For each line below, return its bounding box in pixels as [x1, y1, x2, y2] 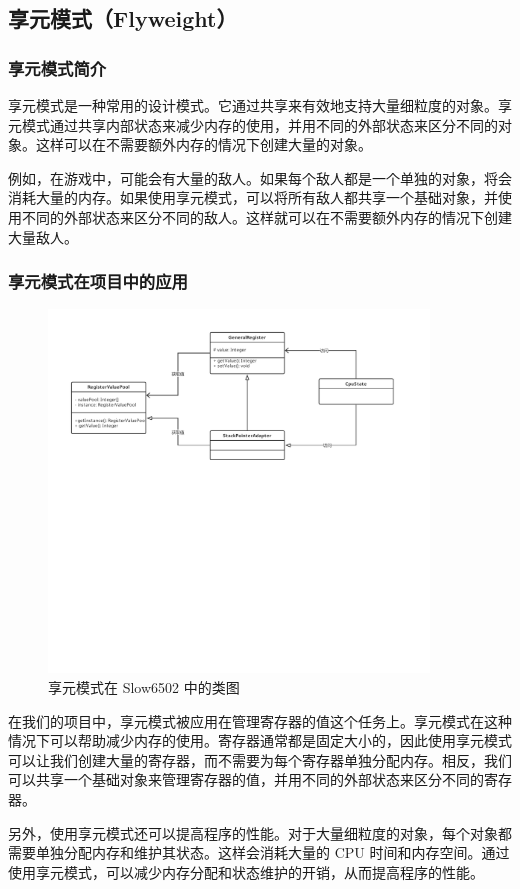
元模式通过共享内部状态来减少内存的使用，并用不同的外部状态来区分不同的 [8, 114, 498, 135]
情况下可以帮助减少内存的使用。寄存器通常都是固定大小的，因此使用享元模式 [8, 730, 512, 751]
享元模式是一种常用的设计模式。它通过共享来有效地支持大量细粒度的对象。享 [8, 95, 512, 115]
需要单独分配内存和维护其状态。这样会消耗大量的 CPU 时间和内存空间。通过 [8, 842, 510, 863]
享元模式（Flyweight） [8, 3, 238, 34]
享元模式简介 [8, 55, 107, 80]
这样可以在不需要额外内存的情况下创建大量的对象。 [35, 134, 372, 155]
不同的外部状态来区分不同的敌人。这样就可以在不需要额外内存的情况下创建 [21, 206, 512, 227]
